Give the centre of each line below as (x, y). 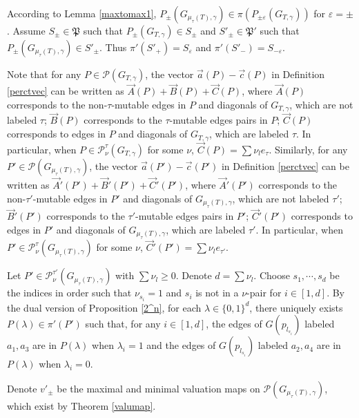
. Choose (272, 275)
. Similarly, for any (308, 149)
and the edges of (181, 345)
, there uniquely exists (296, 307)
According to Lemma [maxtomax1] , (82, 13)
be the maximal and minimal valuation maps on (158, 388)
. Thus (113, 47)
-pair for (264, 293)
